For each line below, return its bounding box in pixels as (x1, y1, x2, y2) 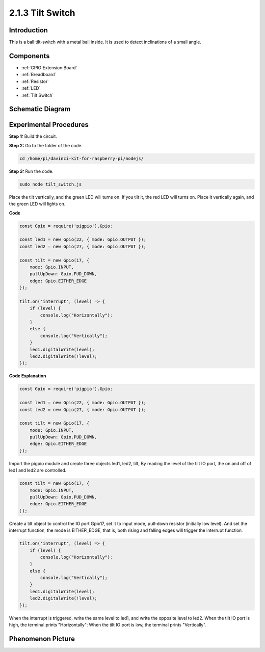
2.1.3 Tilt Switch (9, 7, 76, 18)
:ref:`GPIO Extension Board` (21, 64, 78, 71)
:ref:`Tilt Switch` (21, 92, 54, 98)
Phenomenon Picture (9, 634, 75, 643)
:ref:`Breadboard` (21, 72, 56, 78)
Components (9, 52, 50, 60)
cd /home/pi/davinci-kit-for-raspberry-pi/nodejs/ (19, 156, 144, 161)
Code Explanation (9, 373, 46, 379)
